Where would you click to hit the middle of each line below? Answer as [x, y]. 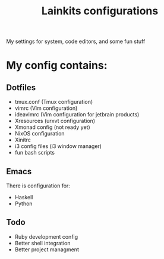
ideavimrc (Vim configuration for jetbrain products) [77, 115]
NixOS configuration [40, 134]
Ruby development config [46, 236]
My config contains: [57, 65]
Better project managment [47, 249]
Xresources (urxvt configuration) [55, 121]
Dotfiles [21, 87]
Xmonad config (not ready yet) [52, 127]
